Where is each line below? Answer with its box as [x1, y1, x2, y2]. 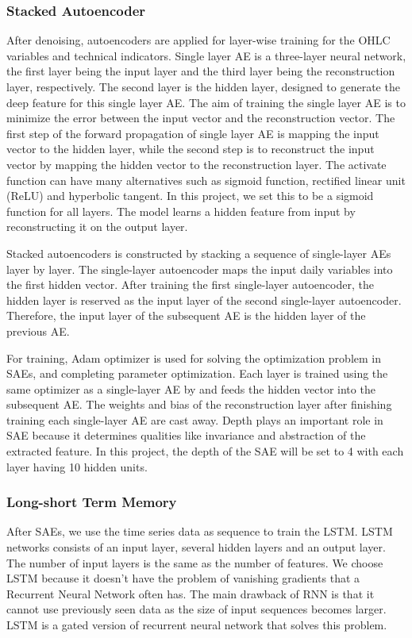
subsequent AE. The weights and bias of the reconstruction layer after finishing [6, 396, 392, 413]
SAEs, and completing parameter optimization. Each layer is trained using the [6, 365, 388, 382]
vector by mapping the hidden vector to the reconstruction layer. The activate [6, 156, 387, 172]
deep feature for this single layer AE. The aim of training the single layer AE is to [6, 94, 406, 110]
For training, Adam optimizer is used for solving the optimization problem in [6, 349, 381, 366]
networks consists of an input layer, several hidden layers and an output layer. [6, 539, 386, 555]
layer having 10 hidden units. [6, 458, 148, 475]
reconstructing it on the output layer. [6, 218, 188, 235]
